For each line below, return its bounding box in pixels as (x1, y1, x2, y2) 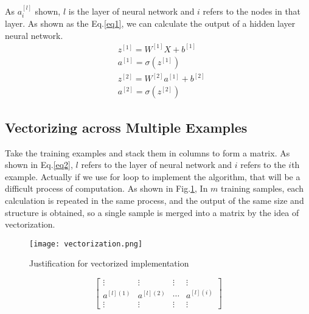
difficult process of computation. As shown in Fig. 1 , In (5, 182, 208, 195)
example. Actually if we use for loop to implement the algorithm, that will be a (5, 170, 300, 183)
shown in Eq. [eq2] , (5, 158, 73, 171)
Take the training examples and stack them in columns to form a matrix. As (5, 146, 290, 159)
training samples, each (221, 182, 304, 195)
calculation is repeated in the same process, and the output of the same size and (5, 194, 304, 206)
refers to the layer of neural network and (81, 158, 232, 171)
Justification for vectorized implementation (29, 257, 189, 270)
